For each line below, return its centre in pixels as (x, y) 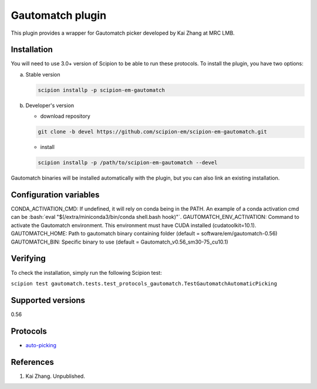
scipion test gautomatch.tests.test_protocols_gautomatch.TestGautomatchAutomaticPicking (144, 283)
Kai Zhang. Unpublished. (55, 376)
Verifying (28, 259)
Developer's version (50, 105)
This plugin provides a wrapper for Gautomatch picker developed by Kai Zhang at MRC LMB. (123, 33)
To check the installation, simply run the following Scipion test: (86, 272)
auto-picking (41, 345)
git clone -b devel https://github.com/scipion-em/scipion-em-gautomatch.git (152, 132)
